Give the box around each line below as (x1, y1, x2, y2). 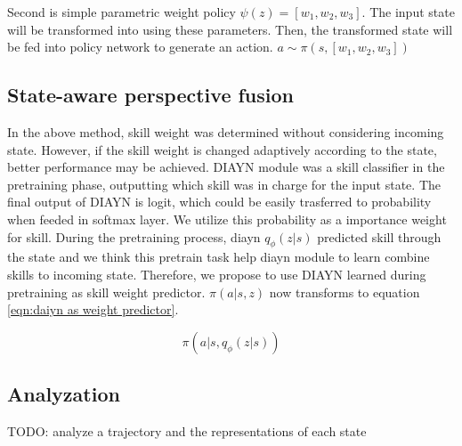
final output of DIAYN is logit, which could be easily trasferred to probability (7, 192, 432, 211)
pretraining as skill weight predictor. (7, 282, 206, 301)
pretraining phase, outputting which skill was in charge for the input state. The (7, 174, 442, 193)
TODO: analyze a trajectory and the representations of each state (7, 421, 367, 440)
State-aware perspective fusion (7, 81, 295, 109)
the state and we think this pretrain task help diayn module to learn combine (7, 247, 430, 266)
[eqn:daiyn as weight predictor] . (7, 300, 179, 319)
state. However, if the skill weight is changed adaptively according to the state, (7, 140, 437, 158)
